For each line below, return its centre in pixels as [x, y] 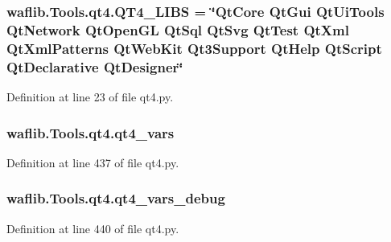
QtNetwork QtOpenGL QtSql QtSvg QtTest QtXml [178, 29]
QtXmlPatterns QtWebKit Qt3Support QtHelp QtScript [194, 48]
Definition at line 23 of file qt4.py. [90, 96]
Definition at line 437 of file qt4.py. [93, 162]
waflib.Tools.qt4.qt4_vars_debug [116, 198]
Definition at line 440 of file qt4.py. [93, 228]
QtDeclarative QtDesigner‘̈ [95, 66]
